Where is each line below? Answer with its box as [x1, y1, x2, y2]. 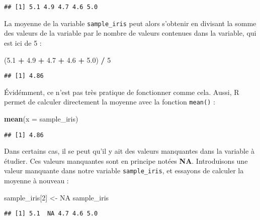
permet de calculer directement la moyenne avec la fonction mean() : [4, 96, 215, 107]
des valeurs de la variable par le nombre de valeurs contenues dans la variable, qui [4, 28, 256, 38]
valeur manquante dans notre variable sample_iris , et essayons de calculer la [4, 165, 244, 176]
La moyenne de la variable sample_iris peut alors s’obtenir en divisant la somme [4, 18, 256, 28]
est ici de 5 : [4, 37, 42, 48]
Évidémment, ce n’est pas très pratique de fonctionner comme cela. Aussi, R [4, 86, 239, 97]
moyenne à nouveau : [4, 175, 69, 186]
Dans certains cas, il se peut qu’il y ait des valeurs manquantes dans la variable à [4, 146, 254, 156]
